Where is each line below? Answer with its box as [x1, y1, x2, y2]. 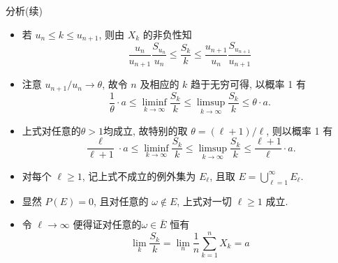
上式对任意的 [22, 123, 81, 137]
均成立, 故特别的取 [103, 123, 188, 137]
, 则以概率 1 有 [266, 123, 333, 137]
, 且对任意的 [93, 193, 149, 208]
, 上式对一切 [177, 193, 232, 208]
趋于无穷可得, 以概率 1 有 [191, 77, 306, 91]
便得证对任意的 [73, 217, 142, 232]
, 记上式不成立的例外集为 [82, 168, 196, 183]
